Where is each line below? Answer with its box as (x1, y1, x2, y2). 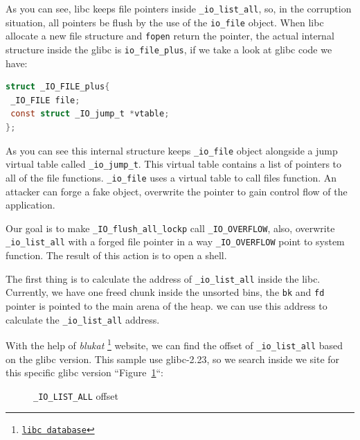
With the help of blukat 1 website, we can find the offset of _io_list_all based (6, 336, 343, 352)
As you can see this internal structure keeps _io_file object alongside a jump (6, 143, 338, 157)
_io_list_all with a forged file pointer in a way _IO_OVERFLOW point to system (6, 234, 345, 249)
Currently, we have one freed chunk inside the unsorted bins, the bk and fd (6, 285, 325, 299)
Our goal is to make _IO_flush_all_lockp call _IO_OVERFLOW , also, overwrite (6, 220, 335, 235)
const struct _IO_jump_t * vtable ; (10, 109, 170, 119)
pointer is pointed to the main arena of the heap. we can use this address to (6, 298, 327, 313)
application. (6, 197, 55, 212)
